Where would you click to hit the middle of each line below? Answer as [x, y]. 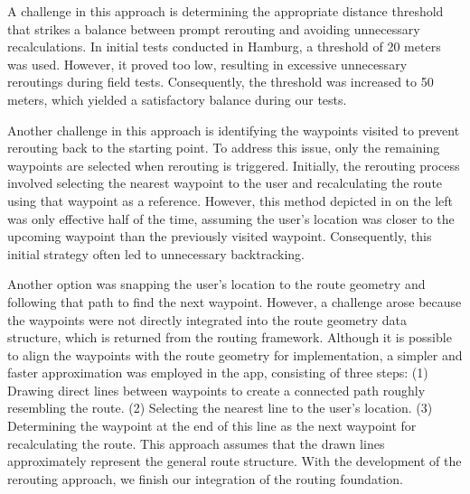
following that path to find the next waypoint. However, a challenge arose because [235, 301]
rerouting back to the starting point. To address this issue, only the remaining [224, 148]
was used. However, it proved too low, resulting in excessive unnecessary [207, 64]
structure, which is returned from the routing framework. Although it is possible [230, 337]
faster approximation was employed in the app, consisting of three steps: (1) [218, 373]
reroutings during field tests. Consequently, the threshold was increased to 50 [221, 82]
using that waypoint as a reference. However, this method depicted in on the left [230, 200]
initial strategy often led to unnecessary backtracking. [156, 253]
